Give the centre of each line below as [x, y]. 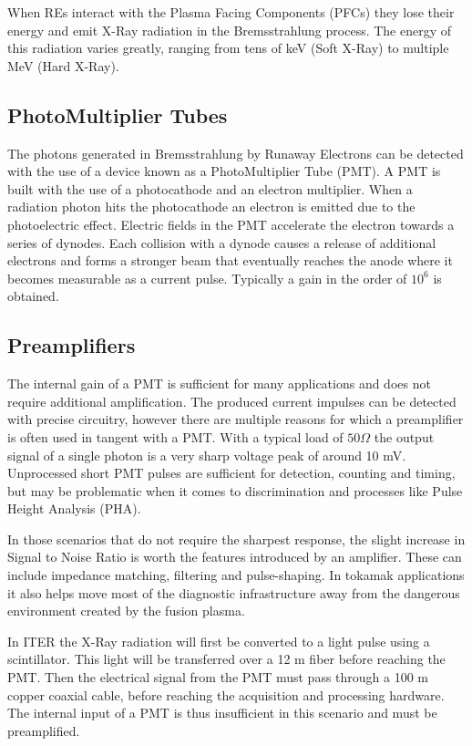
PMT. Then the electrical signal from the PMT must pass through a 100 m [218, 677]
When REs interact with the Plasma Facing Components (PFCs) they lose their [231, 12]
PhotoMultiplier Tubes [118, 114]
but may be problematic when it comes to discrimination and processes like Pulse [235, 490]
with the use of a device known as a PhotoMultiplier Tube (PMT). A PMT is [224, 171]
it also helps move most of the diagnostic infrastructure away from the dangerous [234, 592]
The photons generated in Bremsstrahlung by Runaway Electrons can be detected [236, 153]
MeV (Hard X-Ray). [63, 65]
